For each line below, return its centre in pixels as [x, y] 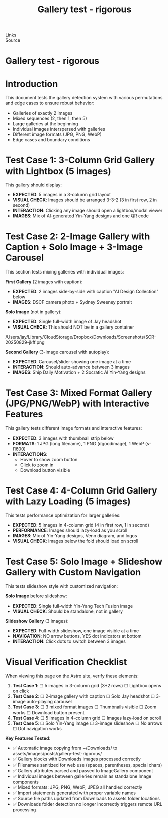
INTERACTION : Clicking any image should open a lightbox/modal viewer [88, 211]
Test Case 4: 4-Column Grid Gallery [81, 491]
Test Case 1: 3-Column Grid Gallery [80, 160]
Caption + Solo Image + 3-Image [74, 247]
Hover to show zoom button [49, 460]
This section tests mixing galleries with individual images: [65, 272]
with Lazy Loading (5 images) [68, 501]
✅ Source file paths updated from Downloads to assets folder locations [86, 798]
